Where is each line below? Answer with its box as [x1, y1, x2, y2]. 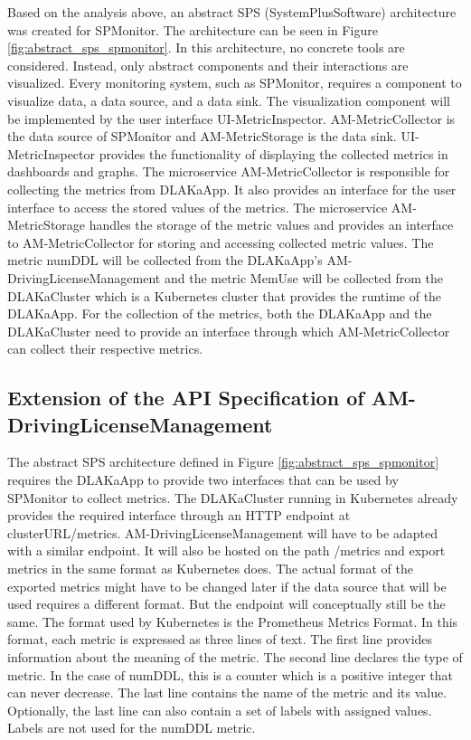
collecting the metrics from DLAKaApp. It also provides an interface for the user [7, 179, 457, 198]
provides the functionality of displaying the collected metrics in [99, 144, 448, 163]
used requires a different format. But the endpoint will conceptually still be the [7, 594, 446, 613]
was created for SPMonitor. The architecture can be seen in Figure [7, 20, 378, 39]
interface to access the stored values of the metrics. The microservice [7, 197, 388, 216]
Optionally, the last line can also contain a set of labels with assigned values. [7, 700, 432, 719]
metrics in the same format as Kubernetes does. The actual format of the [7, 559, 413, 578]
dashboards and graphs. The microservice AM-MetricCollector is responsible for [7, 162, 450, 181]
